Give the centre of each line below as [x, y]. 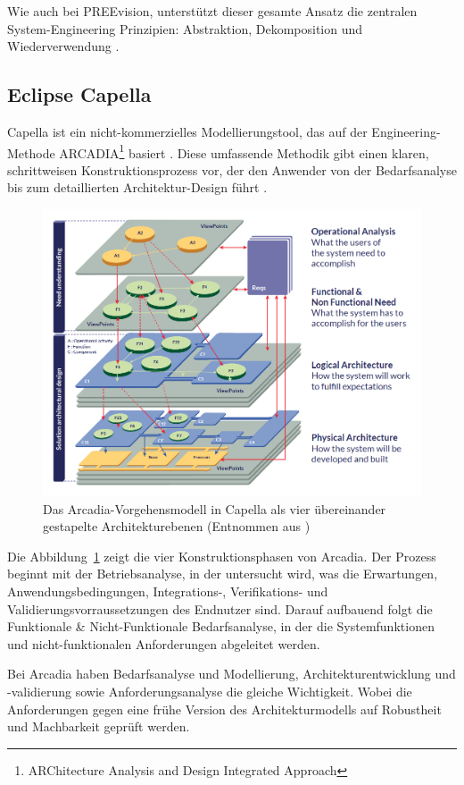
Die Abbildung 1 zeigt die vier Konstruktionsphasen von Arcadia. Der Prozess [222, 556]
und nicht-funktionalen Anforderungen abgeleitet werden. [164, 643]
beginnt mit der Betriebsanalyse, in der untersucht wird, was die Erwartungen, [223, 574]
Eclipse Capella [79, 94]
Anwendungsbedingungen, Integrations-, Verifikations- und [168, 591]
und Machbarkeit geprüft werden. [99, 726]
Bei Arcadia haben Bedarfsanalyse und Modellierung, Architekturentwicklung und [232, 674]
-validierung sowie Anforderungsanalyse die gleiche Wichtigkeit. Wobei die [210, 691]
